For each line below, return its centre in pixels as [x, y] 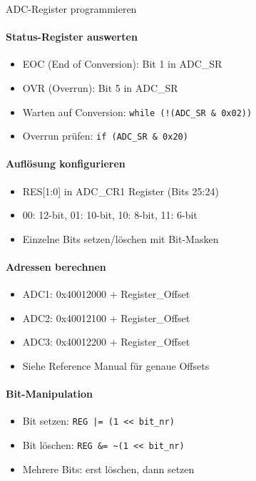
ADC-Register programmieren [71, 9]
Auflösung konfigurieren [66, 164]
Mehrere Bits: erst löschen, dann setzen [108, 469]
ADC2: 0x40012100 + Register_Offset [106, 317]
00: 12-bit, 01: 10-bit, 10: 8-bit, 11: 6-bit [110, 215]
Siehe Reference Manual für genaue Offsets [116, 366]
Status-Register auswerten [72, 37]
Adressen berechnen [56, 267]
